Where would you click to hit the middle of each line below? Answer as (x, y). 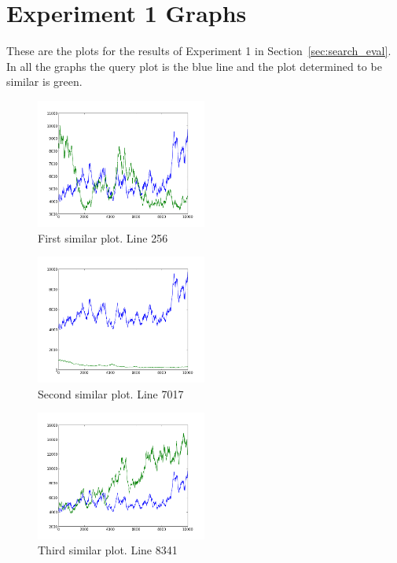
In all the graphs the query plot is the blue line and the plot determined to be (194, 66)
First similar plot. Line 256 (103, 237)
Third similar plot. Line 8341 (108, 550)
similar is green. (44, 81)
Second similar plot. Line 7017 (111, 393)
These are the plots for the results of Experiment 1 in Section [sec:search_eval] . (199, 51)
